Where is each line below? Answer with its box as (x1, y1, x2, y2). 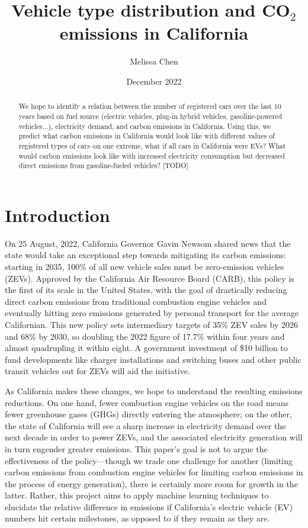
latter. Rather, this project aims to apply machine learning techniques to (5, 489, 269, 501)
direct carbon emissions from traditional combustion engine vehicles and (5, 295, 267, 307)
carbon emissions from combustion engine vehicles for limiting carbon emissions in (5, 466, 303, 478)
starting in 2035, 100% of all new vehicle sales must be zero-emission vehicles (5, 260, 284, 273)
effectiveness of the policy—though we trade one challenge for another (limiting (5, 454, 293, 466)
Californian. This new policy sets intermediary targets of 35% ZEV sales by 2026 (5, 318, 299, 330)
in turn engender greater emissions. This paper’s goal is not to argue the (5, 442, 268, 455)
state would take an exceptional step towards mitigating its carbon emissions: (5, 249, 286, 261)
